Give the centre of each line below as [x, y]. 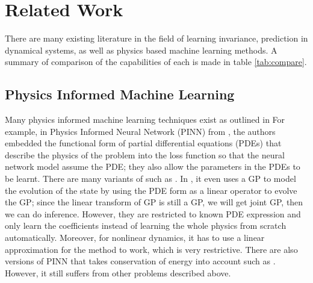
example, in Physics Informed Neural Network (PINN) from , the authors [140, 131]
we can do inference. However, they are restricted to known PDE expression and [153, 213]
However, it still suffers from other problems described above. [118, 272]
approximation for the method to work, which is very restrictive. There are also [151, 249]
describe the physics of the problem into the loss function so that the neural [145, 154]
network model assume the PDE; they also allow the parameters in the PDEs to [153, 166]
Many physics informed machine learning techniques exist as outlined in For [145, 120]
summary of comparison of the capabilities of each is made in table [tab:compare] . [156, 62]
